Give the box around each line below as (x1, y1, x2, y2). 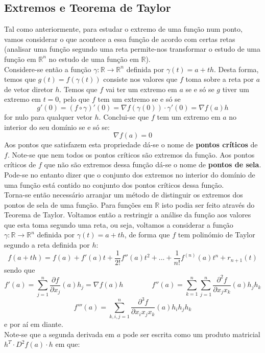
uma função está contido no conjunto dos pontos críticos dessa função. (4, 179, 224, 190)
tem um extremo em (157, 111, 221, 122)
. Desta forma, (214, 63, 259, 74)
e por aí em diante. (4, 318, 63, 329)
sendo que (4, 264, 35, 275)
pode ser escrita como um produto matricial (123, 328, 260, 339)
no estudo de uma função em (49, 53, 139, 64)
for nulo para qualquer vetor (4, 111, 92, 122)
